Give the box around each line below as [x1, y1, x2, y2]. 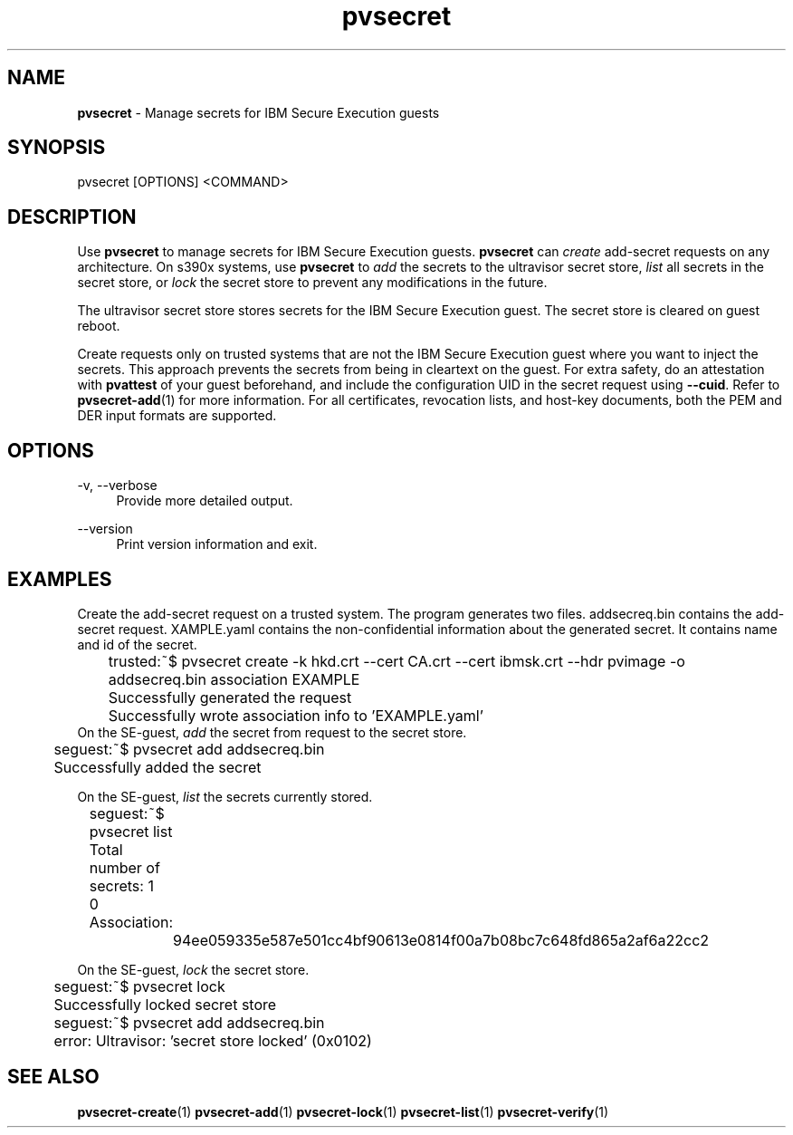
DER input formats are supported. [77, 408, 277, 424]
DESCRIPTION [7, 205, 137, 228]
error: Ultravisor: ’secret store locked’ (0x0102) [53, 1031, 372, 1050]
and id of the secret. [77, 636, 197, 652]
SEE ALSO [7, 1065, 100, 1089]
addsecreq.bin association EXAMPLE [108, 669, 360, 688]
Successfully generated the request [108, 688, 352, 707]
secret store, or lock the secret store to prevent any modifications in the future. [77, 274, 548, 291]
